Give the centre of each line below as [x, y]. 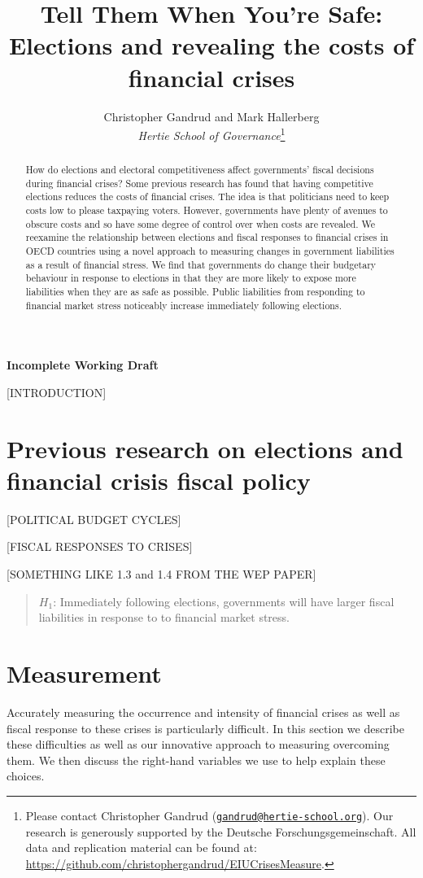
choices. [26, 776]
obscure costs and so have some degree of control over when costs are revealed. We [201, 223]
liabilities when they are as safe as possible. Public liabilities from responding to [195, 292]
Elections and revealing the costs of [211, 45]
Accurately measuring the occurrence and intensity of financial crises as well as [203, 712]
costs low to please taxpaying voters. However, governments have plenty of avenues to [207, 210]
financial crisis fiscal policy [159, 480]
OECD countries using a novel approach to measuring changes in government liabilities [210, 251]
